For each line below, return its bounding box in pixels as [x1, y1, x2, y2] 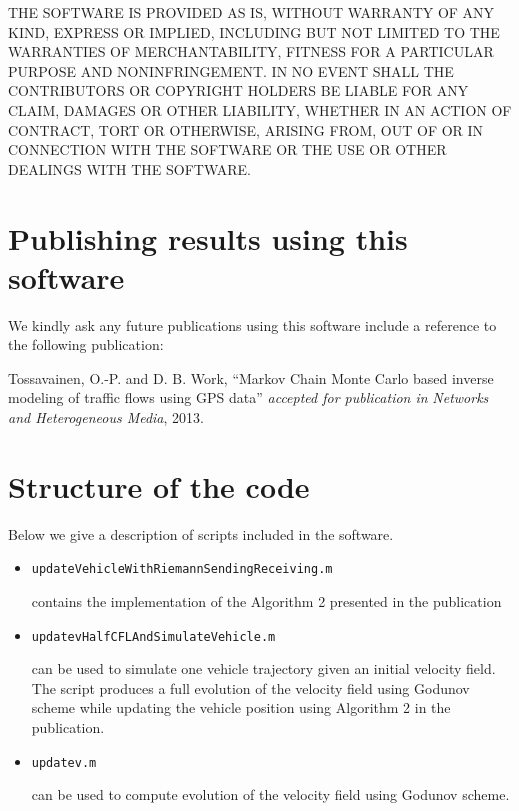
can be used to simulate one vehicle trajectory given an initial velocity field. [31, 658, 496, 679]
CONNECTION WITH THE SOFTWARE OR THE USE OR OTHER [8, 139, 447, 160]
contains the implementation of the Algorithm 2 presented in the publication [31, 591, 502, 611]
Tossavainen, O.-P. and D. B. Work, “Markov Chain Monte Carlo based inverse [8, 367, 494, 388]
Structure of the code [8, 465, 310, 506]
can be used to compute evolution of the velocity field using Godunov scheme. [31, 784, 510, 805]
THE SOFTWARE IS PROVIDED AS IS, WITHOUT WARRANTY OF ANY [8, 2, 495, 22]
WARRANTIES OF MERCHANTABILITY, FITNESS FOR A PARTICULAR [8, 41, 494, 62]
